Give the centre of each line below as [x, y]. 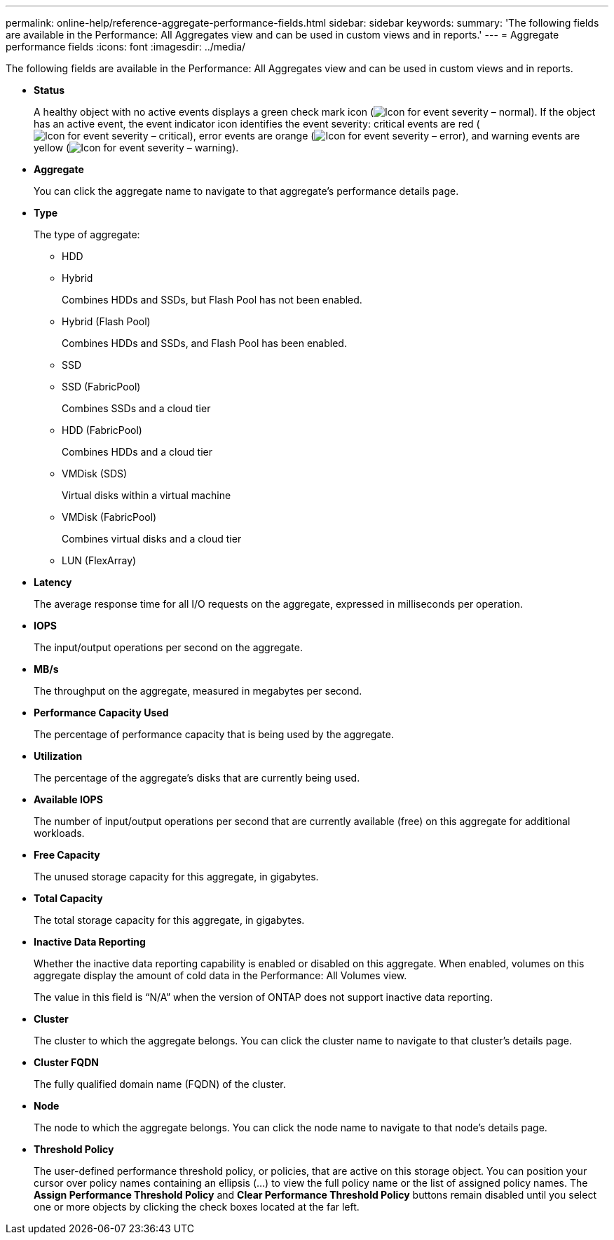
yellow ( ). [136, 148]
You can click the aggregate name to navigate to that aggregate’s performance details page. [246, 191]
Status [49, 90]
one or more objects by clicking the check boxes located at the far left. [197, 1207]
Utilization [58, 756]
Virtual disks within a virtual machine [146, 495]
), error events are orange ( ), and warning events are [385, 136]
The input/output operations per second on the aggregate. [168, 647]
